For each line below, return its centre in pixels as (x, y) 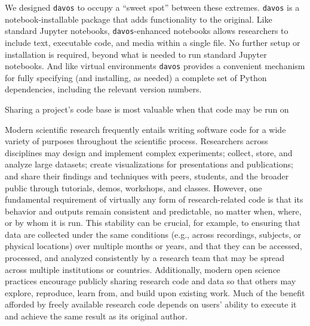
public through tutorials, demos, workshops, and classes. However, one (133, 187)
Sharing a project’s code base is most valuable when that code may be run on (147, 109)
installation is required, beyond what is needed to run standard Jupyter (136, 54)
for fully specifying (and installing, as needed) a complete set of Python (136, 77)
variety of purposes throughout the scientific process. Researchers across (136, 141)
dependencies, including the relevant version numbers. (103, 89)
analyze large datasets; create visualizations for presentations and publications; (149, 164)
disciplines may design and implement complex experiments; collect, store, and (149, 152)
